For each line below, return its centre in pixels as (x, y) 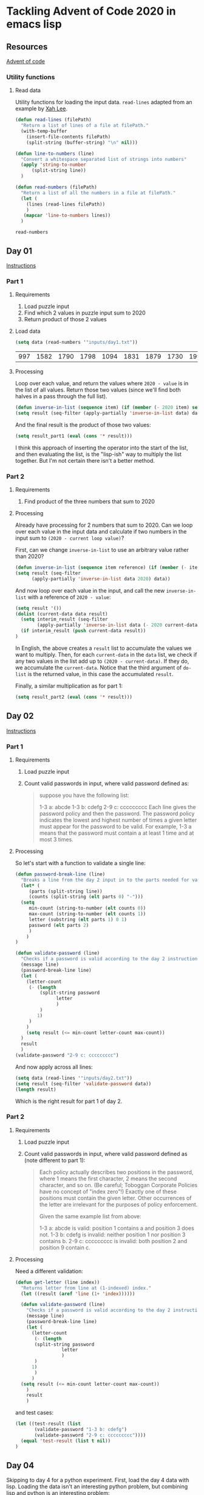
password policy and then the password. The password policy (117, 813)
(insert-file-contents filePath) (69, 137)
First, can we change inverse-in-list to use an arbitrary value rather (102, 550)
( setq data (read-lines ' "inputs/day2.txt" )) (73, 1078)
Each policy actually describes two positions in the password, (116, 1172)
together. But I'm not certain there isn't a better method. (85, 460)
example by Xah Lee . (41, 109)
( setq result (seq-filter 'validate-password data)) (83, 1083)
